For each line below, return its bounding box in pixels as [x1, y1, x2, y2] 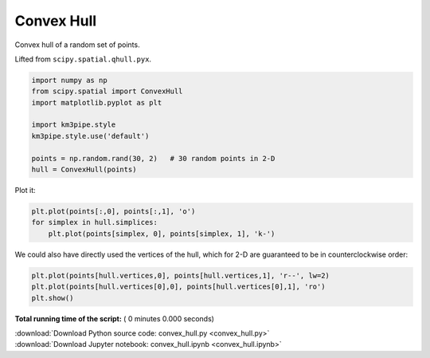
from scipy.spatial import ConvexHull [31, 87, 183, 96]
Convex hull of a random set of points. [14, 40, 140, 49]
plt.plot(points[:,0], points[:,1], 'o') [31, 207, 196, 216]
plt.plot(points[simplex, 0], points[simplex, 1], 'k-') [48, 229, 276, 238]
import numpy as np [31, 76, 107, 85]
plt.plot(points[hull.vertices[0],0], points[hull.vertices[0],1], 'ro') [31, 282, 326, 291]
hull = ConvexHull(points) [31, 165, 137, 175]
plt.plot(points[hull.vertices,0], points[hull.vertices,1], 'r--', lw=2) [31, 271, 330, 280]
